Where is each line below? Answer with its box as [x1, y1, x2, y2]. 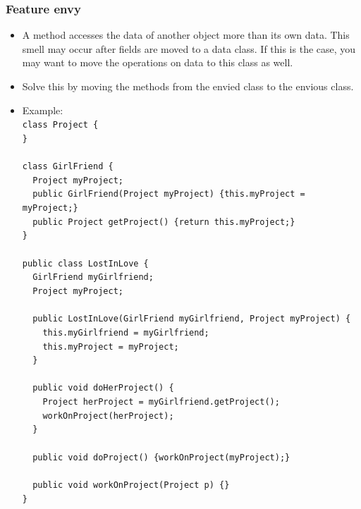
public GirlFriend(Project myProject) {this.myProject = [32, 189, 305, 200]
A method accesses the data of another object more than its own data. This [22, 27, 350, 42]
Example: [22, 102, 63, 117]
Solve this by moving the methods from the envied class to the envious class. [22, 79, 354, 93]
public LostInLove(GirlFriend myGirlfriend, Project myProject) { [32, 314, 351, 324]
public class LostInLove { [22, 258, 149, 269]
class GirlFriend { [22, 161, 114, 172]
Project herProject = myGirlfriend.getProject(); [42, 397, 280, 407]
